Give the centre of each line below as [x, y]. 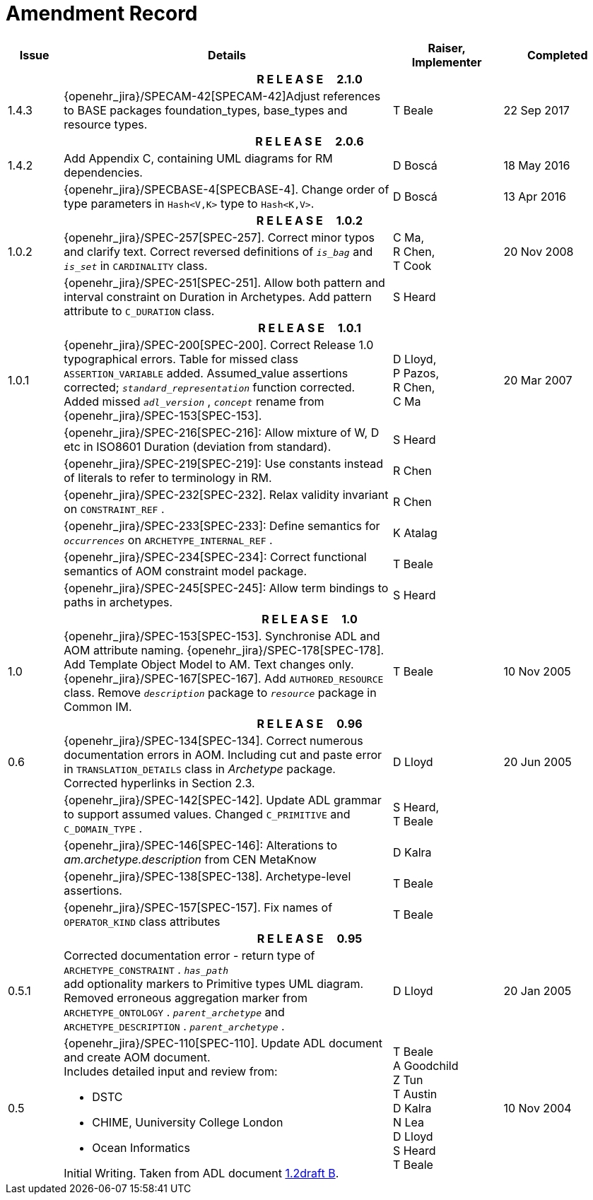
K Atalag [415, 533]
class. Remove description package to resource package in [220, 692]
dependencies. [103, 172]
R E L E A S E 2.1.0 [310, 79]
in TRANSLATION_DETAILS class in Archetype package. [200, 769]
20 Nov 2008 [539, 251]
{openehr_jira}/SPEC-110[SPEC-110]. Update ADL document [223, 1043]
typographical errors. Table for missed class [181, 359]
